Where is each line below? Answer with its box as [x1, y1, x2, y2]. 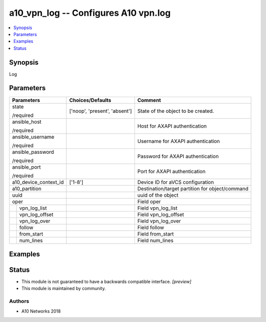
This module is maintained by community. [21, 286, 106, 291]
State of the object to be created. [137, 107, 214, 114]
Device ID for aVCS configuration [137, 179, 214, 185]
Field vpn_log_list [137, 205, 177, 212]
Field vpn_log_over [137, 217, 181, 224]
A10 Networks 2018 [21, 308, 61, 314]
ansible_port [12, 163, 41, 170]
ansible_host [12, 118, 42, 125]
